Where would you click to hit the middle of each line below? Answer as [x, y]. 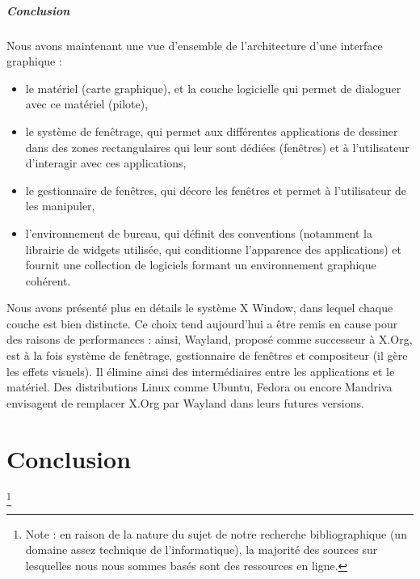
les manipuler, [60, 206]
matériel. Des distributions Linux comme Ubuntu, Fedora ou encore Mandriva [199, 387]
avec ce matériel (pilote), [87, 104]
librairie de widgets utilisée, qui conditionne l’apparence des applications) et [213, 249]
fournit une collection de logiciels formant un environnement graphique [201, 265]
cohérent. [48, 280]
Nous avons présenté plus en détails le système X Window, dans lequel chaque [200, 308]
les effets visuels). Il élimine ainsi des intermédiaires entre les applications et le [201, 371]
